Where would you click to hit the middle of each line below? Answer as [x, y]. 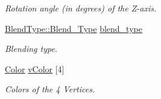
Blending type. [31, 49]
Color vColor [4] [35, 69]
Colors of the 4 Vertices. [50, 89]
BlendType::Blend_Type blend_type [74, 28]
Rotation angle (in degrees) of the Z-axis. [81, 8]
